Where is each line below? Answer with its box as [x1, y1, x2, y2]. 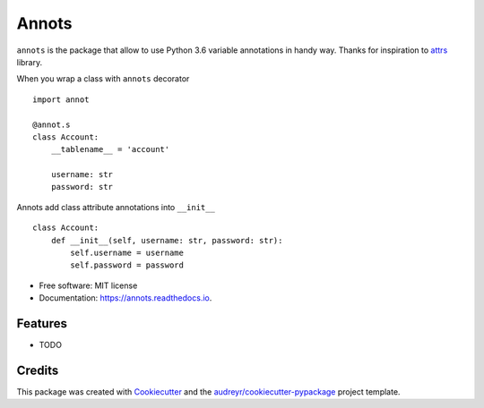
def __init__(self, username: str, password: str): [50, 235, 283, 245]
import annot [32, 94, 90, 105]
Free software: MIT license [39, 280, 138, 291]
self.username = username [70, 248, 184, 259]
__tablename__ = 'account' [50, 144, 170, 155]
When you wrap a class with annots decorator [16, 73, 190, 84]
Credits [16, 362, 59, 378]
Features [16, 316, 67, 331]
